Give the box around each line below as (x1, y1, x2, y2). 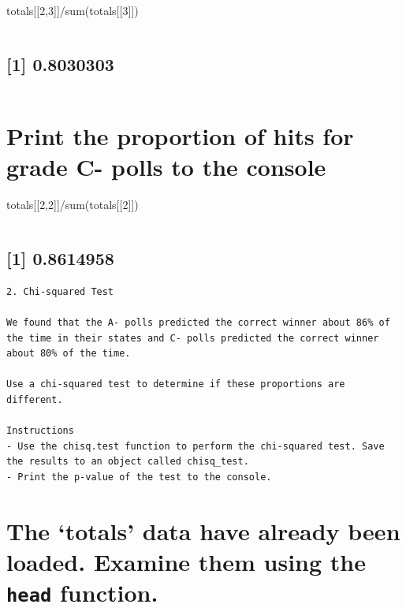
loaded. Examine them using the (6, 546, 366, 577)
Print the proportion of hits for (6, 119, 354, 151)
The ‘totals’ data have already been (6, 514, 400, 546)
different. (6, 394, 63, 406)
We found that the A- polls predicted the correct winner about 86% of (6, 317, 390, 329)
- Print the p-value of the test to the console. (6, 472, 272, 483)
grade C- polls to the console (6, 151, 326, 183)
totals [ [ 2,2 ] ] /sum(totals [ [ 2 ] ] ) (6, 196, 139, 213)
